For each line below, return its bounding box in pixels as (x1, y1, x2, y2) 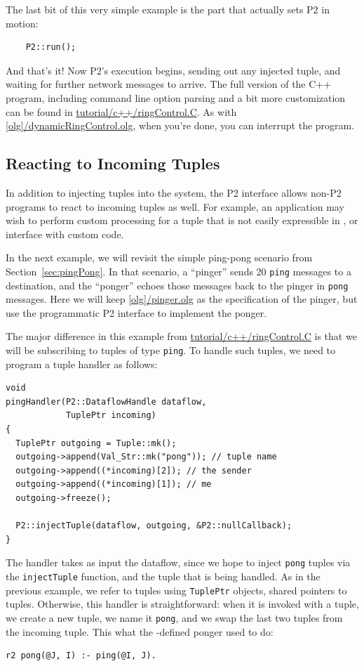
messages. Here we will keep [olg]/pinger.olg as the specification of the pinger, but (6, 292, 358, 306)
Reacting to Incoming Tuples (6, 152, 220, 174)
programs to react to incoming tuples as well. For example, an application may (6, 199, 344, 214)
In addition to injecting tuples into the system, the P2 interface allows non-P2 (6, 185, 342, 200)
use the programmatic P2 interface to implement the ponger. (6, 305, 267, 320)
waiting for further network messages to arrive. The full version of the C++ (6, 77, 332, 91)
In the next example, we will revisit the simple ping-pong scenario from (6, 250, 313, 265)
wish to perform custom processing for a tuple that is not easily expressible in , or (6, 213, 358, 228)
